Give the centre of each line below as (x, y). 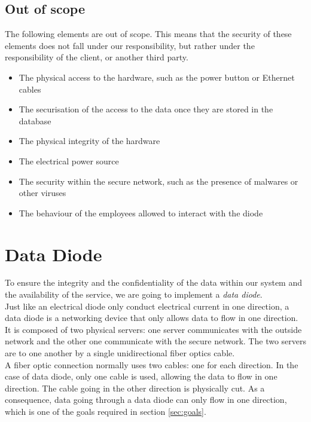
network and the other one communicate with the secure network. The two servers (155, 341)
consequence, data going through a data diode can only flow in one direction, (146, 400)
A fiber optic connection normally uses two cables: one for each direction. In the (152, 364)
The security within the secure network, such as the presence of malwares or (158, 181)
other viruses (42, 193)
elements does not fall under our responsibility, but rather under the (130, 45)
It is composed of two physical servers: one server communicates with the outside (153, 329)
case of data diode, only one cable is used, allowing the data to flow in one (141, 376)
